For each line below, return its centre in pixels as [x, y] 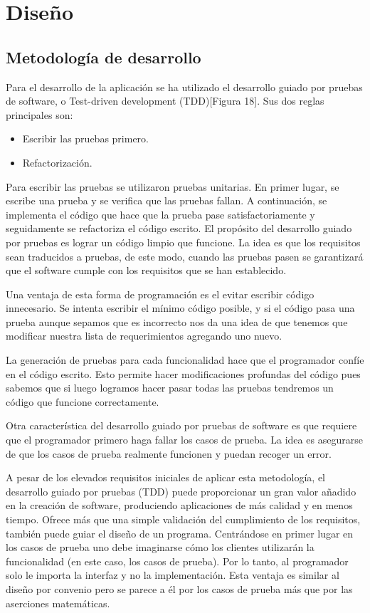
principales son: [39, 114]
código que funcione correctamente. [83, 401]
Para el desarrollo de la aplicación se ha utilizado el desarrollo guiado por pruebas [184, 87]
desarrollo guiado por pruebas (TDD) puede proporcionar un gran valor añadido [181, 491]
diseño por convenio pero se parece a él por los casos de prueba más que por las [179, 588]
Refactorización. [57, 162]
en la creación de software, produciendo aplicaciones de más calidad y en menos [179, 505]
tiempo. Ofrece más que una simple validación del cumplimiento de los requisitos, [183, 519]
